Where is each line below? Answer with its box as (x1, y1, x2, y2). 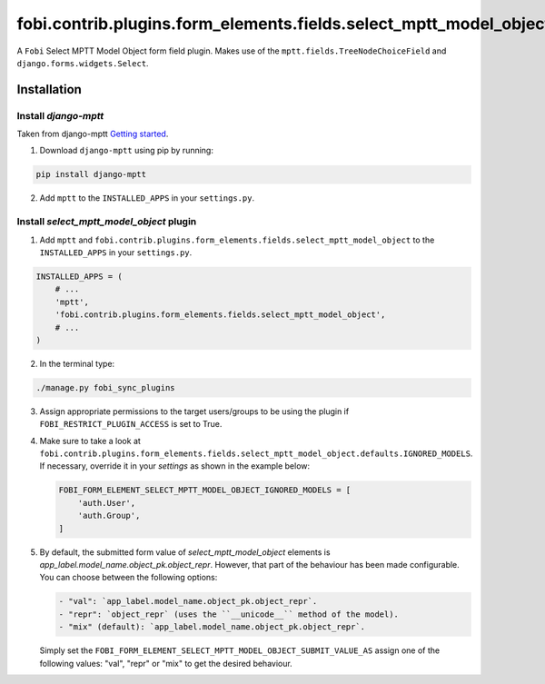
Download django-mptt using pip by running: (39, 145, 213, 156)
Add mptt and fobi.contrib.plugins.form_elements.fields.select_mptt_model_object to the (39, 234, 435, 245)
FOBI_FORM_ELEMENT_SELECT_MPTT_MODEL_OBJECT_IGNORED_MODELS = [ (58, 485, 352, 495)
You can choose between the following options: (39, 572, 218, 583)
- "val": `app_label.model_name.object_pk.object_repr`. (58, 596, 318, 607)
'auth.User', (77, 498, 136, 508)
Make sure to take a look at (39, 435, 141, 446)
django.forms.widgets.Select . (16, 57, 149, 68)
